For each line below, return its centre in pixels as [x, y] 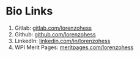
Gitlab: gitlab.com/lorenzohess [53, 28]
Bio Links [29, 11]
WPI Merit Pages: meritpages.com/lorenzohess [74, 47]
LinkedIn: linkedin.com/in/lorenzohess [62, 41]
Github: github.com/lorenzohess [55, 34]
